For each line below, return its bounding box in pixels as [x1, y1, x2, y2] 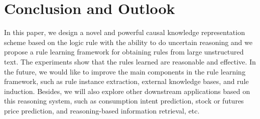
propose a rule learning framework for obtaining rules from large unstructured [4, 46, 244, 57]
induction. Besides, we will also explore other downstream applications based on [4, 85, 250, 96]
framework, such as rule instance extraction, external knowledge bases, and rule [4, 76, 249, 86]
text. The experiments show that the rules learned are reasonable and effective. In [4, 56, 256, 66]
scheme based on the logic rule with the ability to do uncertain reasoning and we [4, 36, 252, 47]
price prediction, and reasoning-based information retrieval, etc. [4, 105, 200, 115]
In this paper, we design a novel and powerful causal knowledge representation [4, 27, 245, 37]
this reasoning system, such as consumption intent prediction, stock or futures [4, 95, 244, 106]
